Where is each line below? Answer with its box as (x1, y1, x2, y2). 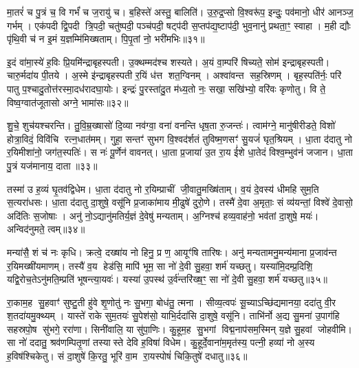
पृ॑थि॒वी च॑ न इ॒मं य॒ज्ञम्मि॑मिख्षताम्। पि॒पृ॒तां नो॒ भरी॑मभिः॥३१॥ (7, 32, 205, 46)
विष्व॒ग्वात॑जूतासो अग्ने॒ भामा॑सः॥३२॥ (7, 95, 129, 109)
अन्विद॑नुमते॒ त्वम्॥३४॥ (7, 222, 85, 236)
